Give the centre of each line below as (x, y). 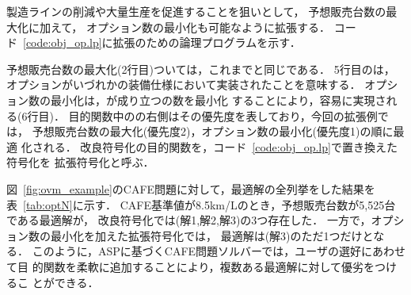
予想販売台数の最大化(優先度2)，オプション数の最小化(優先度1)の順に (213, 131)
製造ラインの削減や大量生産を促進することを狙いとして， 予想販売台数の (196, 11)
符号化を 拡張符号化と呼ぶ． (80, 162)
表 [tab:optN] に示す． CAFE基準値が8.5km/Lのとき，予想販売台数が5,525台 (201, 204)
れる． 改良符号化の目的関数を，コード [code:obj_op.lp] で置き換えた (220, 146)
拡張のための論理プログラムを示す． (207, 42)
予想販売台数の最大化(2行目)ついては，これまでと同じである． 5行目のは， (201, 69)
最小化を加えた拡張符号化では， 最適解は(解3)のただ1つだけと (212, 235)
